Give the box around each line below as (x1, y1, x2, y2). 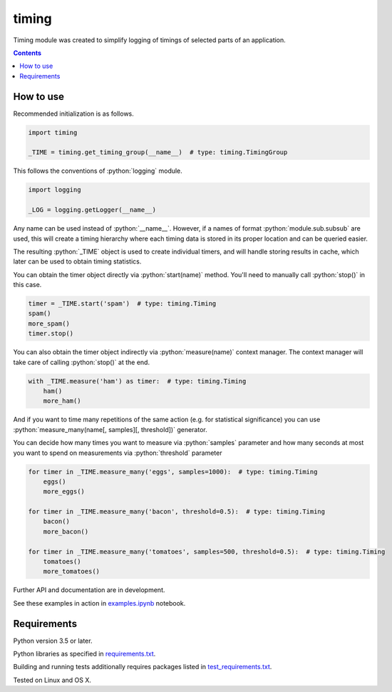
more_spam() (28, 319, 71, 328)
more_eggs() (43, 488, 86, 496)
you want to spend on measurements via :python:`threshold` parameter (13, 448, 222, 457)
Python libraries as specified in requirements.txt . (13, 650, 156, 658)
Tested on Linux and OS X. (13, 676, 92, 684)
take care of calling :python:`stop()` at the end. (13, 358, 150, 366)
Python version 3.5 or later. (13, 636, 93, 645)
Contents (13, 49, 42, 57)
